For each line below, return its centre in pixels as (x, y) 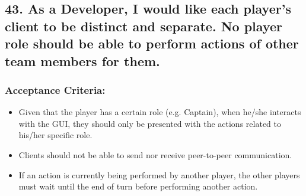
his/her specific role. (55, 135)
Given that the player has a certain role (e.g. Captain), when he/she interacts (160, 112)
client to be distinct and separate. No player (144, 26)
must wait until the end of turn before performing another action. (138, 186)
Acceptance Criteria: (55, 89)
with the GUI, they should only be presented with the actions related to (150, 123)
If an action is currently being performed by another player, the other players (159, 174)
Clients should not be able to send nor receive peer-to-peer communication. (155, 154)
